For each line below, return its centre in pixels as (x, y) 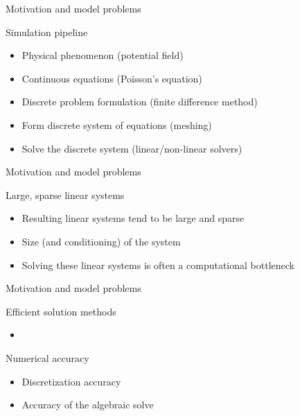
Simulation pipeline (47, 32)
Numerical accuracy (47, 357)
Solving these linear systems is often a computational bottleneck (158, 265)
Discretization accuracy (71, 381)
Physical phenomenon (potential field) (103, 55)
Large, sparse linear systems (65, 194)
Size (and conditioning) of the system (101, 241)
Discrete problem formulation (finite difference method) (140, 102)
